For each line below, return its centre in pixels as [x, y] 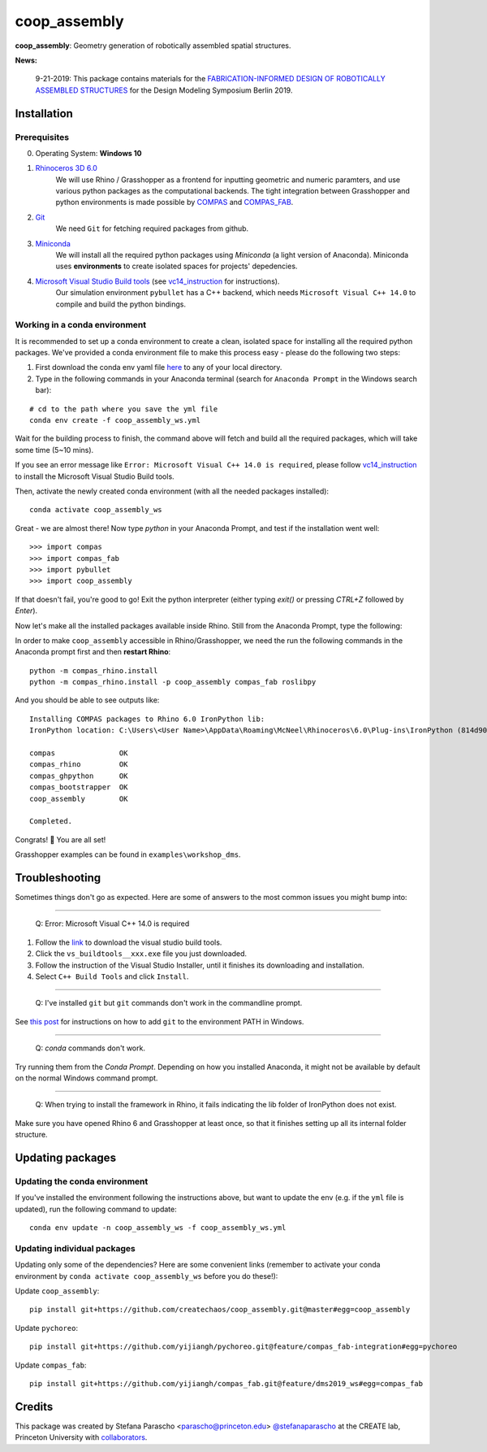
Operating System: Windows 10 [88, 153]
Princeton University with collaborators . [81, 1437]
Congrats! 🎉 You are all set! [60, 839]
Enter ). [26, 611]
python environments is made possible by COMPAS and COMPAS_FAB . [175, 202]
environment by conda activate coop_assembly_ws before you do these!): [147, 1276]
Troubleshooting [58, 878]
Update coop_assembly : [57, 1291]
